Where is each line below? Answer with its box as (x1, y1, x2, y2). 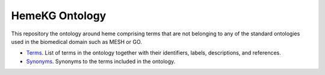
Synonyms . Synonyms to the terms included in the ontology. (26, 58, 176, 65)
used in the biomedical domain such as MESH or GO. (11, 38, 143, 45)
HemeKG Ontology (11, 9, 107, 22)
